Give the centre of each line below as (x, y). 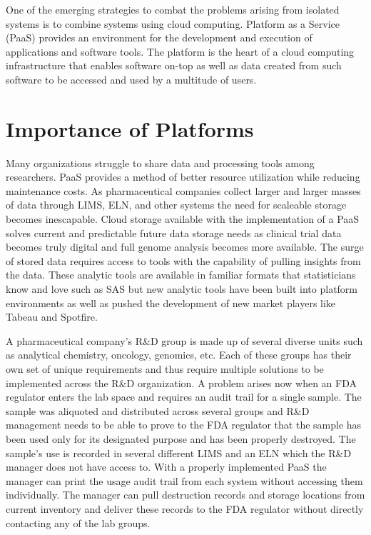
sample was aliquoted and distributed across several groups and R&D (158, 410)
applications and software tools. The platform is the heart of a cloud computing (180, 51)
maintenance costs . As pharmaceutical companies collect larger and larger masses (183, 190)
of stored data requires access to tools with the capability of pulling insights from (183, 260)
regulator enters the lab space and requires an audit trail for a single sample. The (184, 397)
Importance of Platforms (130, 128)
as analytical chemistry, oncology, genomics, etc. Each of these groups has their (179, 355)
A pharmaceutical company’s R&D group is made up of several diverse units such (184, 340)
